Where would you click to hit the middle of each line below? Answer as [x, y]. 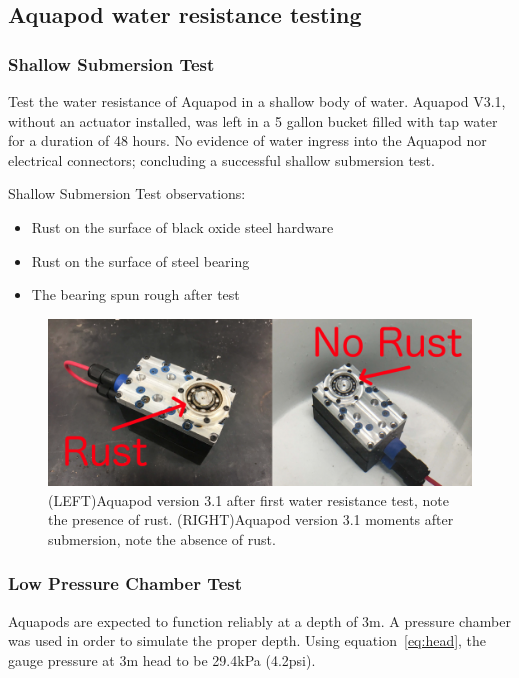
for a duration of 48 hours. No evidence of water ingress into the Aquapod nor [247, 140]
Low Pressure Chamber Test [125, 583]
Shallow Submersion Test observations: [127, 193]
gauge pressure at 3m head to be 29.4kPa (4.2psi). [162, 659]
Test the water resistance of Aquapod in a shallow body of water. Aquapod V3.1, [257, 101]
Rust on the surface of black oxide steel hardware [182, 226]
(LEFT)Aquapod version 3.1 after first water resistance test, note [248, 499]
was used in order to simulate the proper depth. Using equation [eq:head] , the [247, 640]
